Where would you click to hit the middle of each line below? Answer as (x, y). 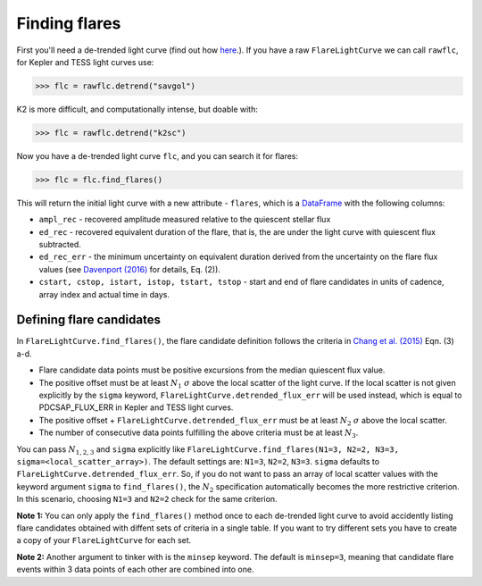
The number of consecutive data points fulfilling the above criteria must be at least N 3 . (199, 434)
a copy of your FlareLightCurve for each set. (104, 540)
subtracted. (60, 245)
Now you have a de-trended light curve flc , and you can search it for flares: (158, 155)
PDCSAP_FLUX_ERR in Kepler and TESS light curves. (136, 407)
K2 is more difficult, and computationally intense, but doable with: (137, 109)
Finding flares (69, 23)
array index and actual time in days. (104, 294)
